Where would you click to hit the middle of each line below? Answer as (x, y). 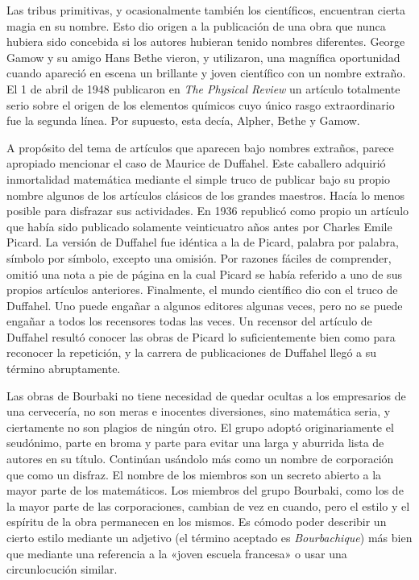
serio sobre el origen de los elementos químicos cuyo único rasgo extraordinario (201, 104)
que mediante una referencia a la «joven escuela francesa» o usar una (177, 553)
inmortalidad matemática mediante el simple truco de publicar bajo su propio (198, 178)
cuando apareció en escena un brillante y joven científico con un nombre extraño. (206, 73)
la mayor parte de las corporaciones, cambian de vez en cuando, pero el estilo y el (208, 505)
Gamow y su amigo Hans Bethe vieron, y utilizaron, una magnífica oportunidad (203, 57)
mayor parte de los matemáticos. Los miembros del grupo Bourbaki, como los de (205, 490)
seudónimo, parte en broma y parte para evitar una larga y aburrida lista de (195, 443)
